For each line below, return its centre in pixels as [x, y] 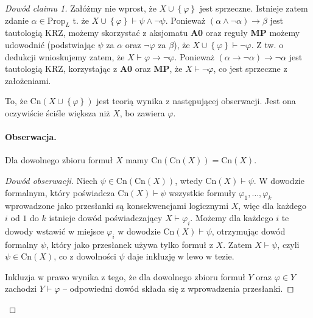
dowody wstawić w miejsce [55, 231]
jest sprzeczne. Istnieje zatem [254, 8]
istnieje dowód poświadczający [106, 217]
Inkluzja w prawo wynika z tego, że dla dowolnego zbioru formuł [125, 276]
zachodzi [21, 288]
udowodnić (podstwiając [50, 44]
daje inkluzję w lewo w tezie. [181, 256]
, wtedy [189, 180]
